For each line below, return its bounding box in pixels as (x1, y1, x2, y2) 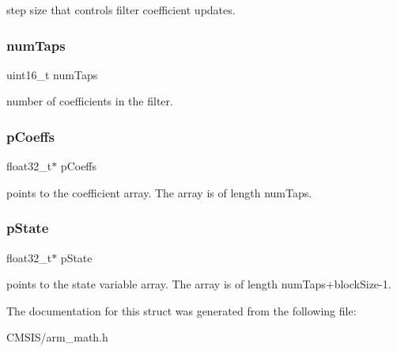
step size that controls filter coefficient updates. (6, 2, 236, 17)
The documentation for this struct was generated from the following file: (6, 302, 357, 319)
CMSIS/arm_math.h (6, 329, 108, 345)
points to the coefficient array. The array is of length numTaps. (6, 184, 312, 200)
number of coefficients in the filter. (6, 93, 173, 109)
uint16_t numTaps (6, 66, 98, 82)
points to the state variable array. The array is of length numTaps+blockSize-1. (6, 276, 391, 292)
